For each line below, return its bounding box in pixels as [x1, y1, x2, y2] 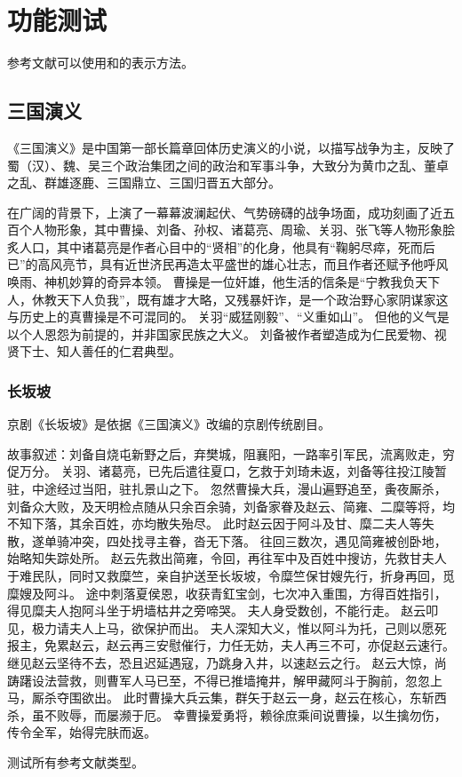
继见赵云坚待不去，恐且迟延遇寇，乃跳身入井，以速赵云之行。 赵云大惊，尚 [7, 653, 447, 671]
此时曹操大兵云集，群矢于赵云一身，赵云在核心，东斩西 [123, 688, 447, 707]
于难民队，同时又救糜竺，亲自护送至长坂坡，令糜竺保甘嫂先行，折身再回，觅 [7, 567, 455, 585]
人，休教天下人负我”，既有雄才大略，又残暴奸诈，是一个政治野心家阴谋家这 [7, 289, 449, 308]
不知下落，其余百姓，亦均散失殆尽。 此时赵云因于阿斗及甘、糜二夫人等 [7, 514, 422, 533]
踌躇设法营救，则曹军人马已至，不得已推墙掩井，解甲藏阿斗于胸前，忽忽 [7, 670, 430, 689]
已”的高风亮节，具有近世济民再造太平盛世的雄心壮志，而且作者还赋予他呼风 [7, 255, 449, 274]
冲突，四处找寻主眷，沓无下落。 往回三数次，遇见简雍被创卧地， [68, 531, 447, 550]
